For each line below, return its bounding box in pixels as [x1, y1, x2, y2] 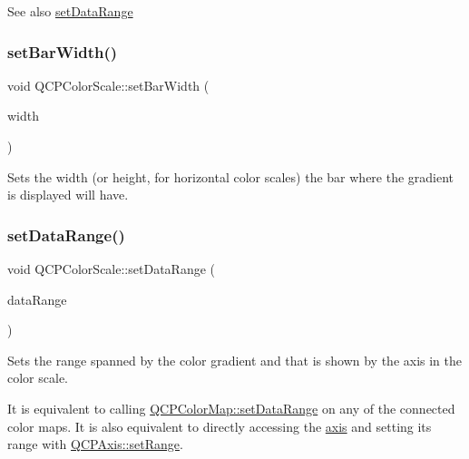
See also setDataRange [7, 2, 133, 20]
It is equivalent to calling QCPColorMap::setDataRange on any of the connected [7, 398, 455, 417]
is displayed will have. [7, 185, 129, 204]
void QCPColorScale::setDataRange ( [7, 259, 215, 278]
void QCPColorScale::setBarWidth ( [7, 75, 210, 94]
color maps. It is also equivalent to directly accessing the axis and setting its [7, 416, 432, 435]
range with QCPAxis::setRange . [7, 435, 183, 454]
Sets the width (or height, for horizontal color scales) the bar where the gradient [7, 167, 454, 186]
